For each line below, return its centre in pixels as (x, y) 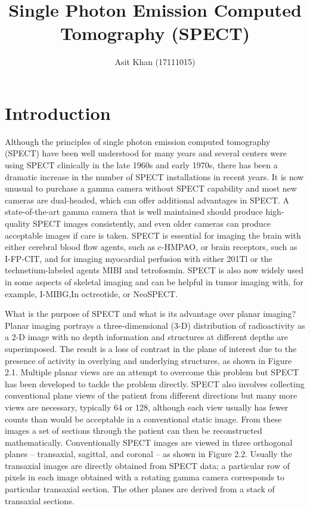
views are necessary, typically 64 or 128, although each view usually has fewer (147, 407)
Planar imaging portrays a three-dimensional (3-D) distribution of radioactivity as (155, 325)
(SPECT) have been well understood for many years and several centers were (146, 153)
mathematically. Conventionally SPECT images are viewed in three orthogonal (149, 442)
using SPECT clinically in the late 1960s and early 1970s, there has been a (141, 165)
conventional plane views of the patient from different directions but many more (151, 395)
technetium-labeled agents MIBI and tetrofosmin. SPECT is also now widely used (154, 270)
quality (18, 223)
